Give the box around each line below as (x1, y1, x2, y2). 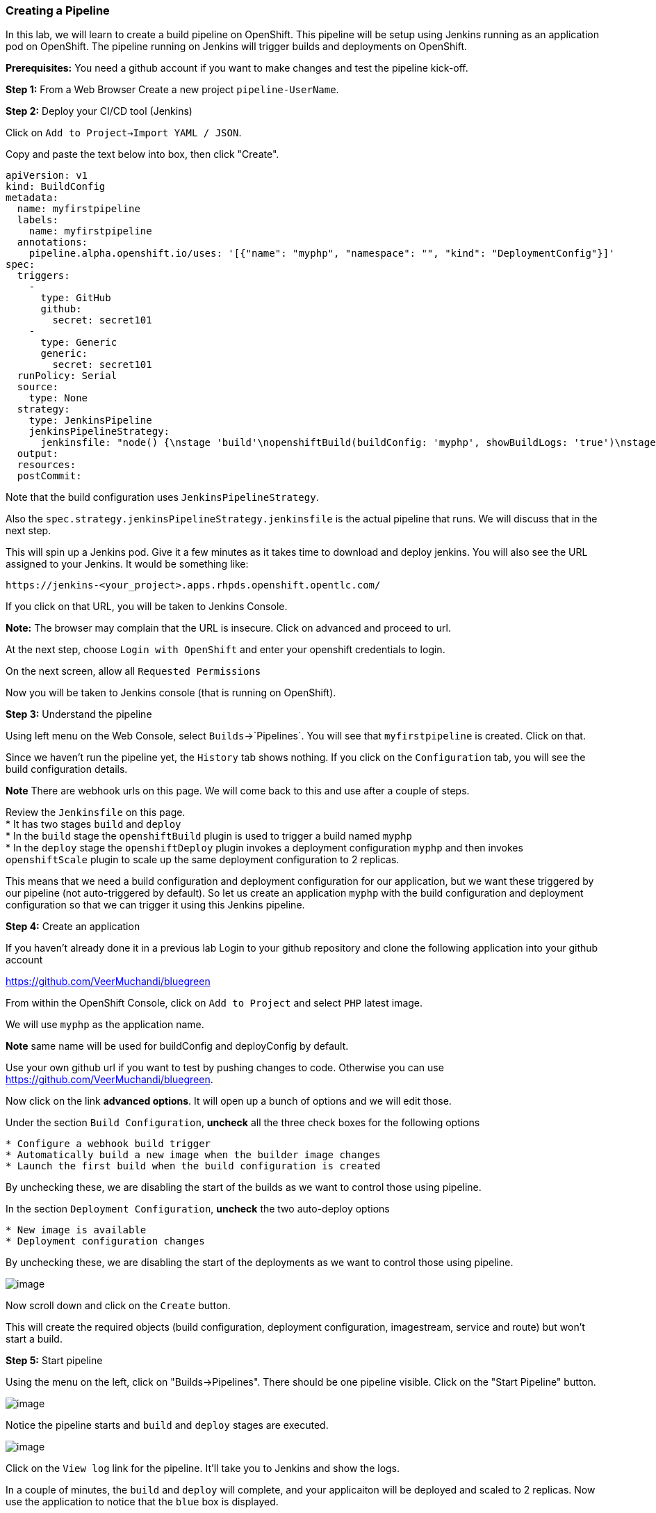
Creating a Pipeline (6, 3, 110, 17)
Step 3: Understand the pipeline (6, 708, 152, 721)
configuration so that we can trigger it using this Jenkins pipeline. (6, 899, 305, 911)
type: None (28, 392, 88, 404)
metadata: (6, 192, 58, 204)
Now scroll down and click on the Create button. (6, 1299, 231, 1312)
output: (17, 448, 58, 460)
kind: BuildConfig (6, 181, 106, 193)
